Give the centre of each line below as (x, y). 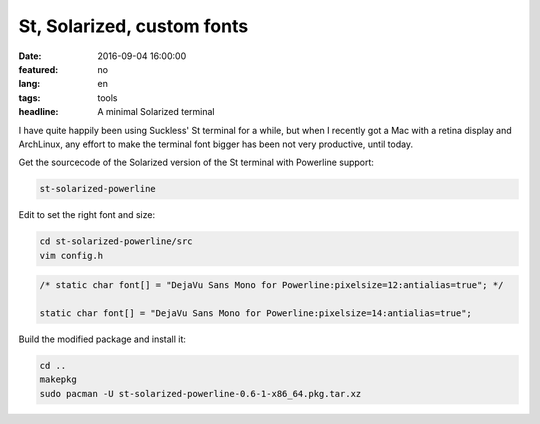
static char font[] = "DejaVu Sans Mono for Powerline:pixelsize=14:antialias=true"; (255, 313)
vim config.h (71, 255)
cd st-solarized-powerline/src (116, 241)
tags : (29, 97)
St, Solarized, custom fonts (133, 26)
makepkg (58, 379)
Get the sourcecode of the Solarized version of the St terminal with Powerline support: (196, 162)
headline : (38, 112)
